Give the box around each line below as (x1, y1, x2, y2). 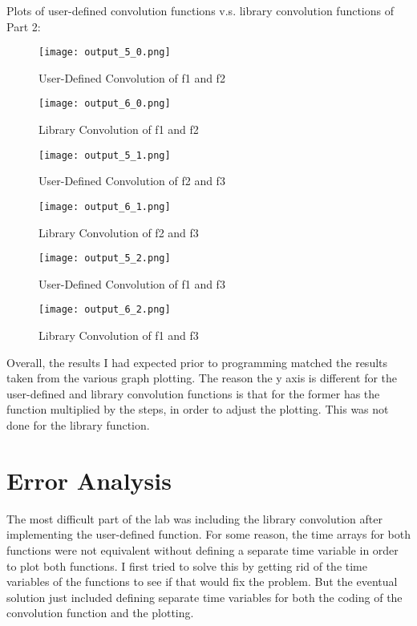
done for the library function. (6, 417, 150, 434)
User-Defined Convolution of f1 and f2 (38, 69, 225, 86)
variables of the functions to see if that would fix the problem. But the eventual (6, 573, 398, 590)
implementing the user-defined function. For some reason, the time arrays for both (6, 526, 411, 543)
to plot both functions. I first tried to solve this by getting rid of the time (6, 557, 368, 574)
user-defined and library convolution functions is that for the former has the (6, 385, 380, 402)
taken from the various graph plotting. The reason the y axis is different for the (6, 370, 398, 386)
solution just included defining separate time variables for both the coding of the (6, 588, 403, 605)
